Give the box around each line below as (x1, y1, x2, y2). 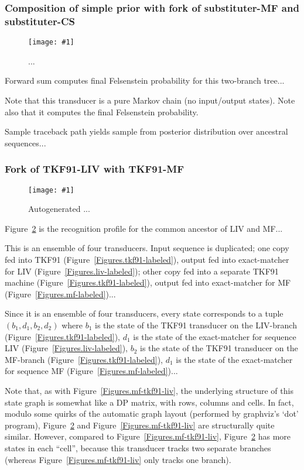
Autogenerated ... (28, 203, 90, 215)
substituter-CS (5, 13, 76, 28)
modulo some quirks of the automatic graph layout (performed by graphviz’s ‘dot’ (5, 407, 299, 420)
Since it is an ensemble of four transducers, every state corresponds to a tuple (5, 307, 283, 320)
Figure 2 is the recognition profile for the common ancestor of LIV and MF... (5, 222, 283, 234)
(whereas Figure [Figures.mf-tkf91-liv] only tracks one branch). (5, 453, 231, 465)
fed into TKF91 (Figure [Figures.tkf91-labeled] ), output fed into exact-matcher (5, 253, 289, 266)
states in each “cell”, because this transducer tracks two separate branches (5, 441, 271, 454)
